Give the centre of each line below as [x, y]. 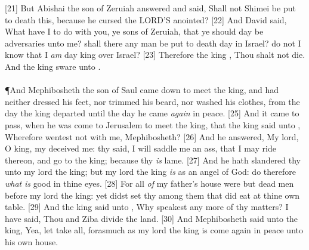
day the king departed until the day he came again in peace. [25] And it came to [152, 113]
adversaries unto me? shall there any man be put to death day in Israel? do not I [153, 43]
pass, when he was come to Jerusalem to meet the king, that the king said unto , [153, 124]
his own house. [32, 241]
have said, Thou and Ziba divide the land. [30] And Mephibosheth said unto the [152, 218]
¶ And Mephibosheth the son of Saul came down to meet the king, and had [142, 90]
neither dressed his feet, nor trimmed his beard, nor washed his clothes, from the [152, 101]
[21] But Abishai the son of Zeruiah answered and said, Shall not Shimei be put [150, 8]
